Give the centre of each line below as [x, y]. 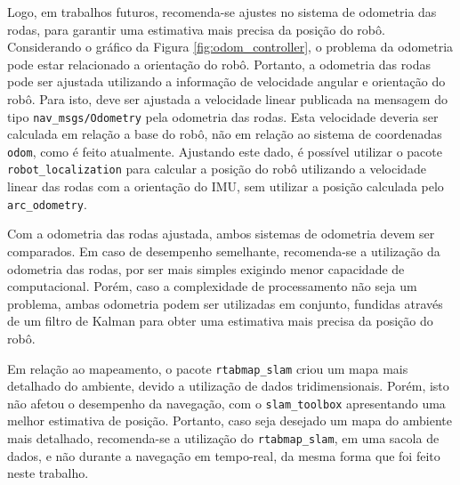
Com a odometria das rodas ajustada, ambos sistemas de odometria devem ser [221, 234]
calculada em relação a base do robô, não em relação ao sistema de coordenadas [225, 134]
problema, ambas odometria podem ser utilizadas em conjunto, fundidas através [225, 303]
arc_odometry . [47, 203]
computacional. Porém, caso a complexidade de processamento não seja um [212, 286]
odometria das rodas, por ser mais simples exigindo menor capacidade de [206, 268]
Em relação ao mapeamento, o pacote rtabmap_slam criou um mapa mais [208, 368]
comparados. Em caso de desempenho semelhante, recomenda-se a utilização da [224, 251]
